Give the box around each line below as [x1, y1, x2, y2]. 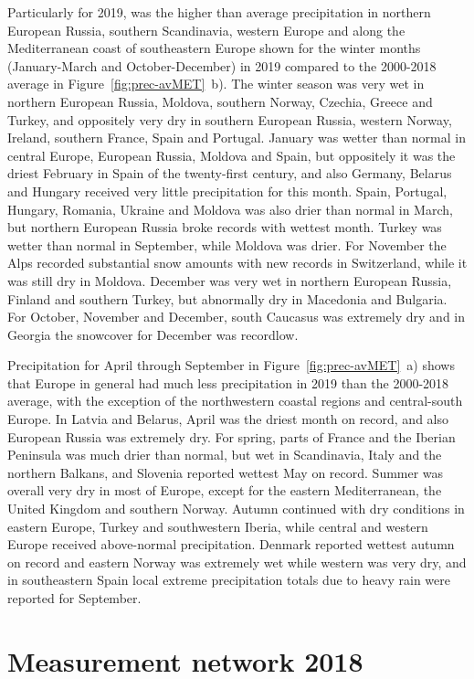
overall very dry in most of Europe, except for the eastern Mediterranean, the [7, 481, 442, 500]
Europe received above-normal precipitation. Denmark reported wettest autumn [7, 535, 455, 554]
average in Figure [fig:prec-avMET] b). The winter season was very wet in [7, 74, 425, 93]
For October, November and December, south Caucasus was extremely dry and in [7, 307, 466, 326]
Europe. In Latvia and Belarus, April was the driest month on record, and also [7, 409, 448, 429]
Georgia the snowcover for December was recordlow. [7, 324, 299, 344]
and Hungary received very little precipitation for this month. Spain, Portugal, [7, 181, 448, 200]
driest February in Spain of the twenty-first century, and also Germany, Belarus [7, 164, 452, 183]
